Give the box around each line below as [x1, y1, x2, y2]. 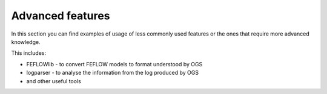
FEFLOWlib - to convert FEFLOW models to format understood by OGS [26, 60, 203, 67]
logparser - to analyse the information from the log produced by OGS [26, 69, 199, 77]
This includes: [11, 49, 47, 57]
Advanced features [11, 9, 110, 22]
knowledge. [11, 38, 41, 45]
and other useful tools [26, 77, 81, 84]
